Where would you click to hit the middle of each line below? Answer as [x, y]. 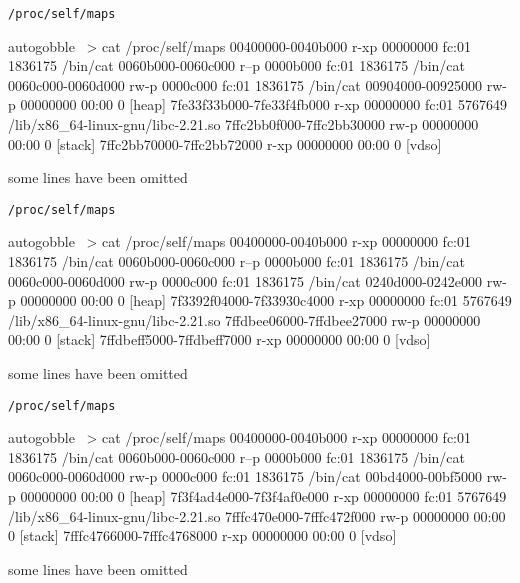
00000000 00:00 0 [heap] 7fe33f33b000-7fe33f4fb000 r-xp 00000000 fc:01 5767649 [263, 104]
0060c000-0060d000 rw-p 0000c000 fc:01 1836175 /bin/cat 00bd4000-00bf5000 [245, 476]
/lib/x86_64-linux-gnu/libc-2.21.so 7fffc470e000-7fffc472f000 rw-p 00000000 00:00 [257, 515]
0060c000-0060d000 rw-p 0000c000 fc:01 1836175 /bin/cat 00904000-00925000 [245, 84]
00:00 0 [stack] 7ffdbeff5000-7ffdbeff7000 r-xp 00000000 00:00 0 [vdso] [219, 339]
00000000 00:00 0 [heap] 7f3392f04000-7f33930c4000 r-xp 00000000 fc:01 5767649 [266, 300]
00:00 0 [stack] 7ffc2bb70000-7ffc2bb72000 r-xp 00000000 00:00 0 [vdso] [225, 143]
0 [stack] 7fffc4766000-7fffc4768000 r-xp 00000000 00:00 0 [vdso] [202, 535]
